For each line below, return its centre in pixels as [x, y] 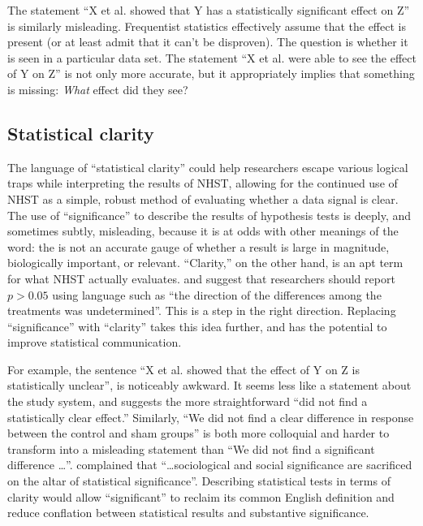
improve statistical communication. [95, 342]
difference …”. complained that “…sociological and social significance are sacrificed [210, 465]
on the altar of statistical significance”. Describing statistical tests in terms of [199, 481]
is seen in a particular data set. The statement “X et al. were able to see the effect [212, 57]
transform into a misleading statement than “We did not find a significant [191, 448]
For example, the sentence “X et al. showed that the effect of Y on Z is [183, 369]
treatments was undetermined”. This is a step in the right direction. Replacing [202, 310]
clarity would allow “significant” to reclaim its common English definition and [201, 496]
